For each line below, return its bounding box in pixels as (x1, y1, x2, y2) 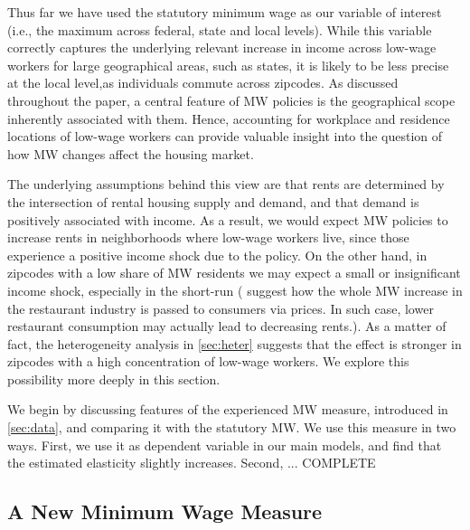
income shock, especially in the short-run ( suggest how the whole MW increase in (7, 280, 463, 299)
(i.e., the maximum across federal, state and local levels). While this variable (7, 20, 432, 39)
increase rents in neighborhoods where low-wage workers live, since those (7, 228, 409, 247)
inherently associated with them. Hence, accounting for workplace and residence (7, 109, 450, 128)
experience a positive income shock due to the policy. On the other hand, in (7, 245, 428, 264)
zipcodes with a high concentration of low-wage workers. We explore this (7, 352, 409, 371)
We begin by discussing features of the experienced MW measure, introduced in (7, 400, 448, 419)
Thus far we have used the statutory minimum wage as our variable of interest (7, 3, 442, 21)
